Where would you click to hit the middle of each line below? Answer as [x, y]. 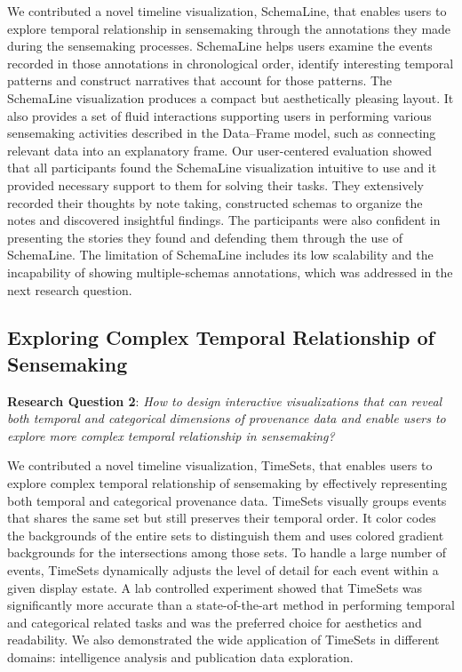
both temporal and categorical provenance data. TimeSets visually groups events [227, 500]
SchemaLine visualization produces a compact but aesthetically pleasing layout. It [231, 97]
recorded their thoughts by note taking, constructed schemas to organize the [215, 202]
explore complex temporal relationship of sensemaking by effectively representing [227, 483]
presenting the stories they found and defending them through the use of [205, 237]
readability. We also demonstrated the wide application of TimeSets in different [223, 640]
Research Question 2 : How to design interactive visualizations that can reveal [225, 400]
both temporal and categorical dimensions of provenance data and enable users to [227, 418]
